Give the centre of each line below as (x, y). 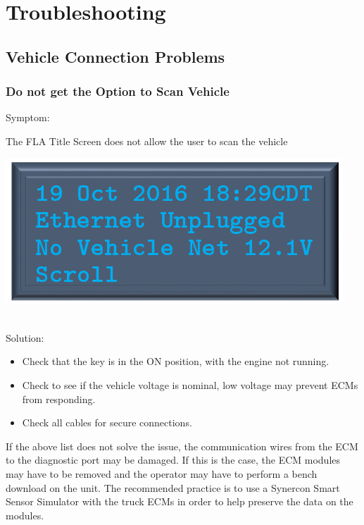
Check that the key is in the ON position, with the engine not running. (176, 361)
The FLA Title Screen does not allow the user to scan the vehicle (147, 141)
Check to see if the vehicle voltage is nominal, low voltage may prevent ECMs (190, 384)
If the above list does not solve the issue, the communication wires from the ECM (182, 446)
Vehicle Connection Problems (115, 56)
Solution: (25, 337)
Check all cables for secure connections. (107, 422)
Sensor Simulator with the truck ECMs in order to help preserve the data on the (180, 501)
